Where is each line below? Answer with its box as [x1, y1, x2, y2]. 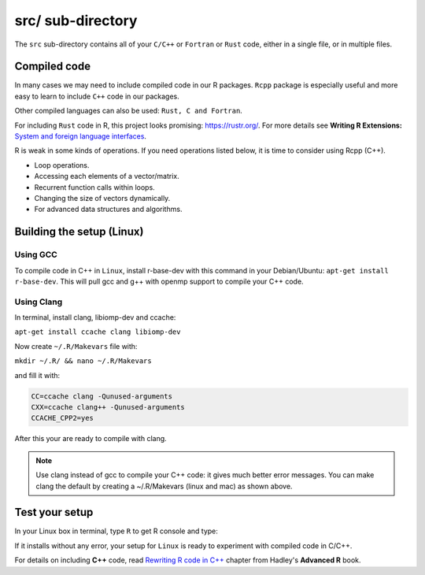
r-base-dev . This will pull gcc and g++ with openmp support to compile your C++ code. [14, 276, 304, 286]
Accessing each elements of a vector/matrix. [34, 172, 180, 181]
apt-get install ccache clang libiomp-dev [14, 328, 181, 336]
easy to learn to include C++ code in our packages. [14, 91, 180, 101]
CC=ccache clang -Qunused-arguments [31, 391, 173, 401]
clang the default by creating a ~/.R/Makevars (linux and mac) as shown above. [35, 481, 293, 491]
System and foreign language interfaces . [14, 132, 147, 141]
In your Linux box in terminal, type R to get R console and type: [14, 526, 218, 536]
